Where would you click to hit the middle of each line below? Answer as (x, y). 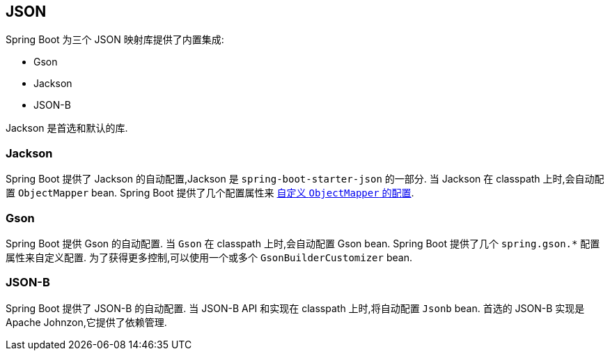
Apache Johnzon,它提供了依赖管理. (86, 322)
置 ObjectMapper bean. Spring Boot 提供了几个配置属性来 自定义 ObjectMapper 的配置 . (210, 193)
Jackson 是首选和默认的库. (67, 128)
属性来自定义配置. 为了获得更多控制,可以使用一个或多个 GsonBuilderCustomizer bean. (209, 257)
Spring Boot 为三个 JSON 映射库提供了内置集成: (115, 40)
